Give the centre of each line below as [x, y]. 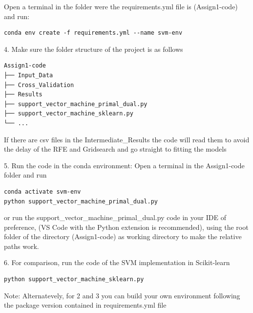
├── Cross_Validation [39, 85]
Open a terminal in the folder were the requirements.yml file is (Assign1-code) [121, 6]
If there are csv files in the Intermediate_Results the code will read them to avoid [127, 139]
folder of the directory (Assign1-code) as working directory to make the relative [123, 236]
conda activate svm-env [42, 191]
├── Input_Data [29, 75]
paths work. [21, 246]
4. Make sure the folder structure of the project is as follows [94, 49]
